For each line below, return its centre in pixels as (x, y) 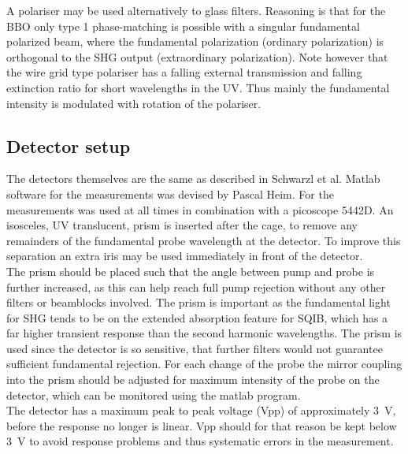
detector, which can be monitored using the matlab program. (154, 394)
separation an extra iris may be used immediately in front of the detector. (185, 256)
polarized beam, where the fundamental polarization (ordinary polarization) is (195, 41)
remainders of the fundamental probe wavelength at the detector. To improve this (204, 240)
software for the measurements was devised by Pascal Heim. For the (170, 194)
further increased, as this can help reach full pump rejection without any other (196, 287)
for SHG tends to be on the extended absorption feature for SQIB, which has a (197, 317)
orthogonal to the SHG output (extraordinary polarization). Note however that (197, 56)
